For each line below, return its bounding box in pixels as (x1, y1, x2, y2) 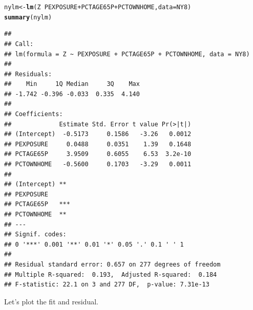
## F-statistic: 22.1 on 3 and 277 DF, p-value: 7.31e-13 (4, 281, 209, 289)
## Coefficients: (4, 110, 63, 118)
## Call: (4, 40, 34, 48)
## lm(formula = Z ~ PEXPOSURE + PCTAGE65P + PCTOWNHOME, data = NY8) (4, 50, 250, 58)
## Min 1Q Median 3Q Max (4, 80, 140, 88)
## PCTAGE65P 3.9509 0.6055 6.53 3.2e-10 (4, 150, 192, 158)
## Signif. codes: (4, 231, 67, 238)
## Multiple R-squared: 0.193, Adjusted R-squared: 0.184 (4, 271, 217, 278)
